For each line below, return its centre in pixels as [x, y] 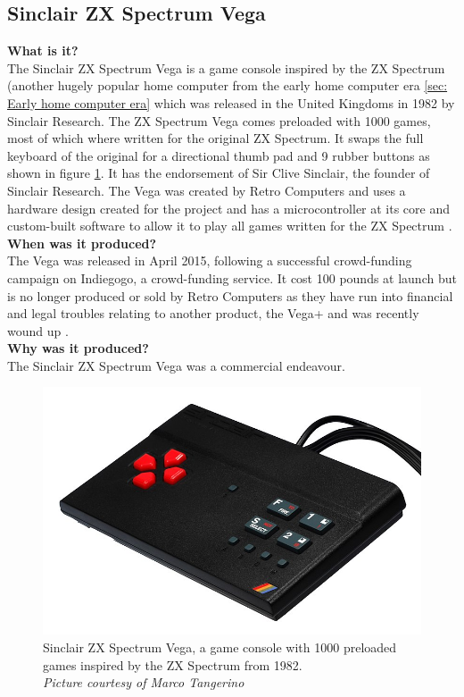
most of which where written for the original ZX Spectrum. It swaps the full [215, 138]
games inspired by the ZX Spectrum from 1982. [173, 664]
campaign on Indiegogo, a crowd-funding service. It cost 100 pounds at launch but [232, 277]
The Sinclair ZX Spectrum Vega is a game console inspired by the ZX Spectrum [226, 67]
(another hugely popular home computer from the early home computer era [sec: [228, 85]
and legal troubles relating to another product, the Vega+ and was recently [213, 313]
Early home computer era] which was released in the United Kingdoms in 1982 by [231, 102]
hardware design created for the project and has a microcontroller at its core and [229, 208]
